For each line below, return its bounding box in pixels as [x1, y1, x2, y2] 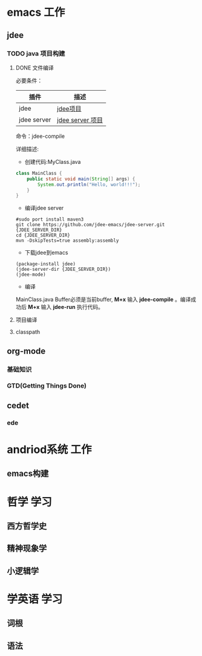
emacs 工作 [7, 5, 65, 19]
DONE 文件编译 [15, 64, 54, 71]
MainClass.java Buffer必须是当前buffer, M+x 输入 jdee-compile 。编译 [15, 296, 191, 303]
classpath [15, 328, 41, 336]
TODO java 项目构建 [7, 49, 65, 57]
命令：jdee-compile [15, 132, 65, 140]
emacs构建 [7, 469, 49, 479]
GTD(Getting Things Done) [7, 382, 87, 390]
